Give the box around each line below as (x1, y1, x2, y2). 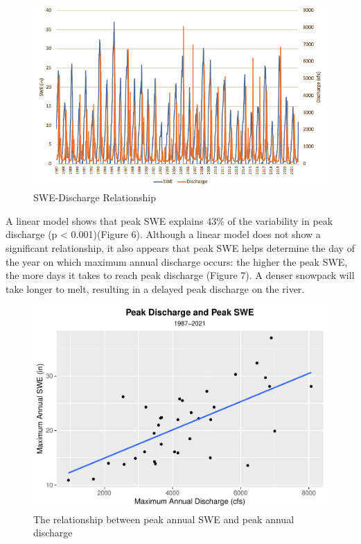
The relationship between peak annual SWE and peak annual (33, 511, 294, 526)
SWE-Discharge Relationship (33, 190, 156, 205)
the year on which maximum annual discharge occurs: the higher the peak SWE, (6, 254, 348, 269)
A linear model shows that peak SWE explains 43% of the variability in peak (6, 213, 333, 228)
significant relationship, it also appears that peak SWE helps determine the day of (6, 241, 355, 255)
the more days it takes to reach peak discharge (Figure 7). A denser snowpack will (6, 268, 355, 282)
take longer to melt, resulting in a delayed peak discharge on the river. (6, 281, 305, 296)
